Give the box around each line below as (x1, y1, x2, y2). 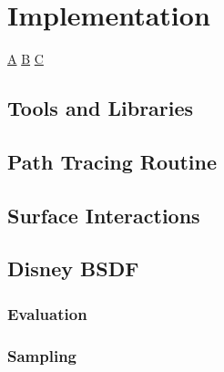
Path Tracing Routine (7, 147, 218, 175)
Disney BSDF (7, 254, 139, 283)
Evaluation (7, 302, 87, 325)
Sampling (7, 344, 77, 367)
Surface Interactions (7, 201, 200, 229)
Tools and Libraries (7, 94, 194, 122)
